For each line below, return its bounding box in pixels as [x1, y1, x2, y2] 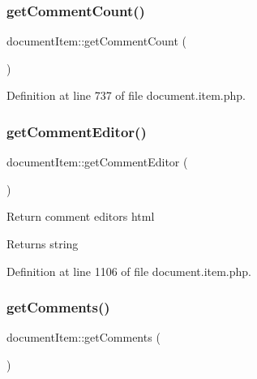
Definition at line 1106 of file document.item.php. [6, 262, 252, 279]
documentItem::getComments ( [6, 329, 161, 346]
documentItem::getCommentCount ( [6, 32, 187, 50]
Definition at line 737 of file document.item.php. [6, 87, 246, 104]
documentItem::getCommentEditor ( [6, 153, 188, 170]
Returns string [6, 235, 79, 252]
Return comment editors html [6, 208, 155, 225]
